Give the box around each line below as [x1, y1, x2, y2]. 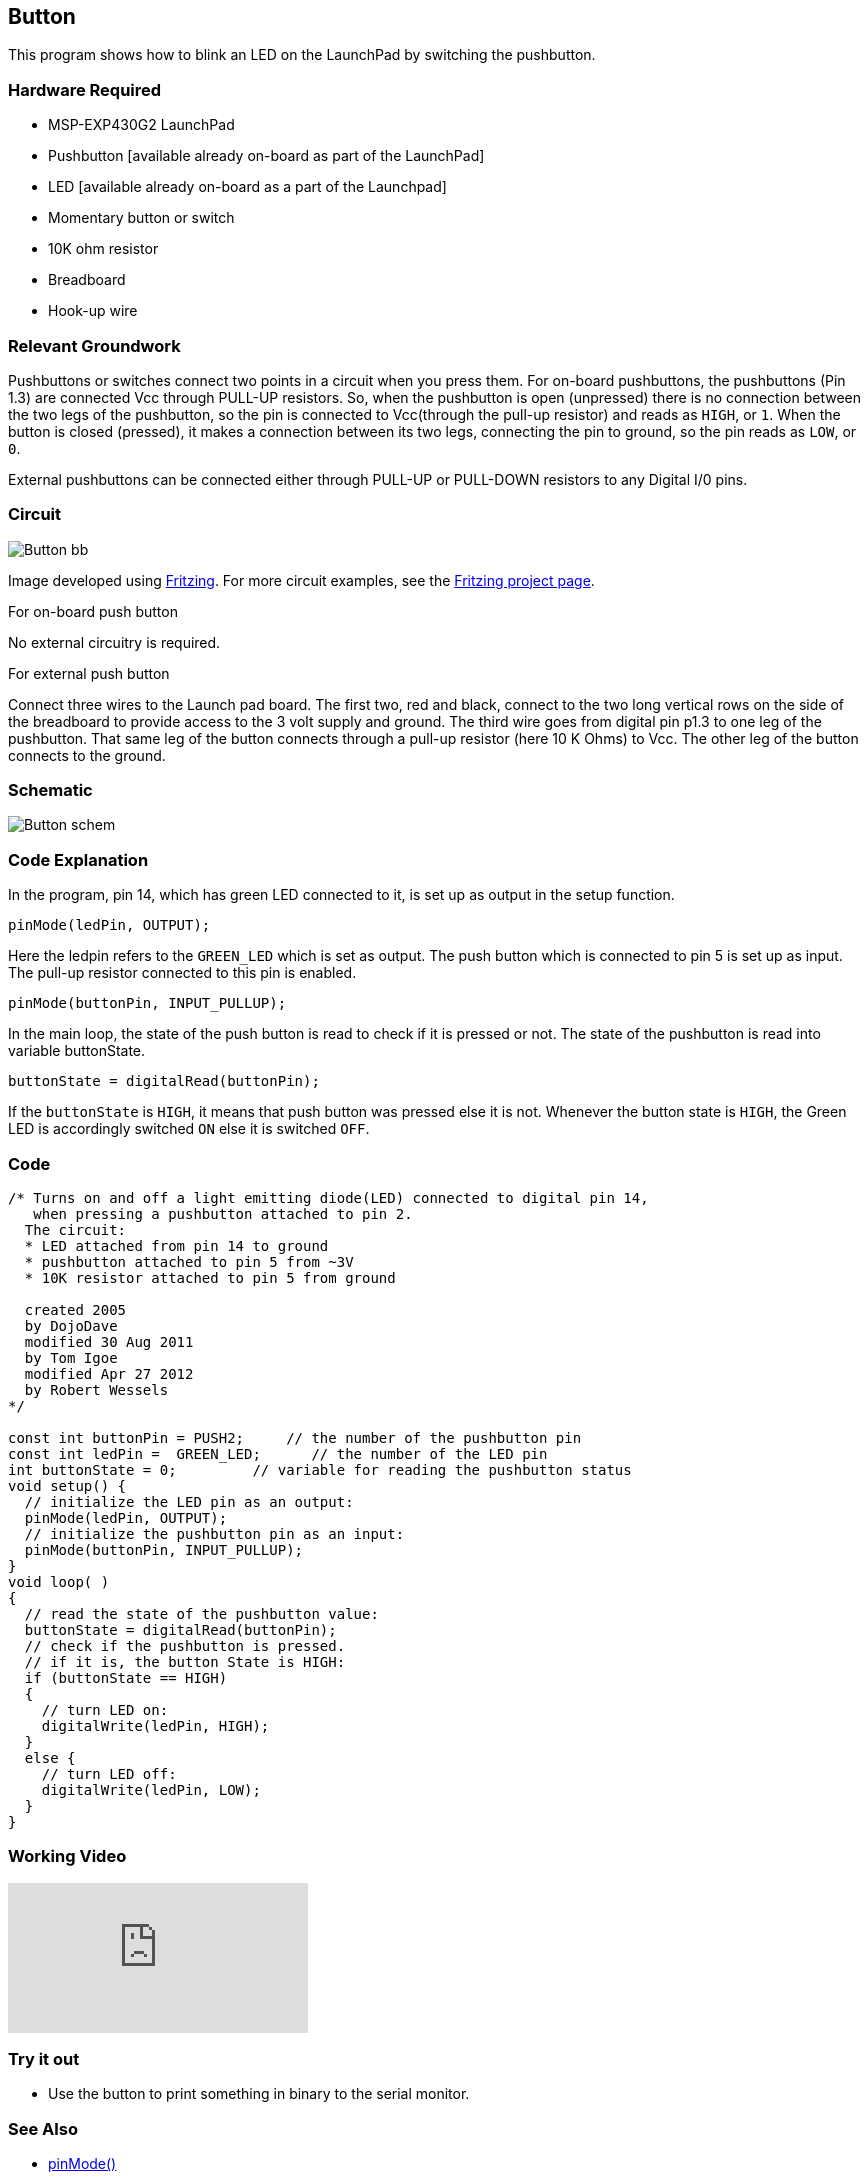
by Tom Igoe [24, 1349, 118, 1366]
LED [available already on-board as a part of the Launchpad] [48, 178, 447, 196]
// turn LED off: [41, 1765, 177, 1782]
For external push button [8, 664, 170, 682]
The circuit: [24, 1221, 127, 1238]
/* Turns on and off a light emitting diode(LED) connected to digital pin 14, [8, 1189, 649, 1206]
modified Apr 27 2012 [24, 1365, 194, 1382]
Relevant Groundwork [8, 335, 181, 356]
